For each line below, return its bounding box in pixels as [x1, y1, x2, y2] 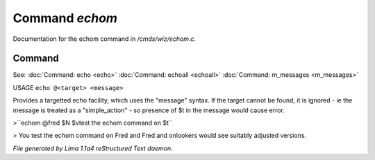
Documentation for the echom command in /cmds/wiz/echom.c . [12, 35, 197, 43]
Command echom [12, 10, 118, 26]
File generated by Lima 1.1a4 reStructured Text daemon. [12, 144, 173, 152]
